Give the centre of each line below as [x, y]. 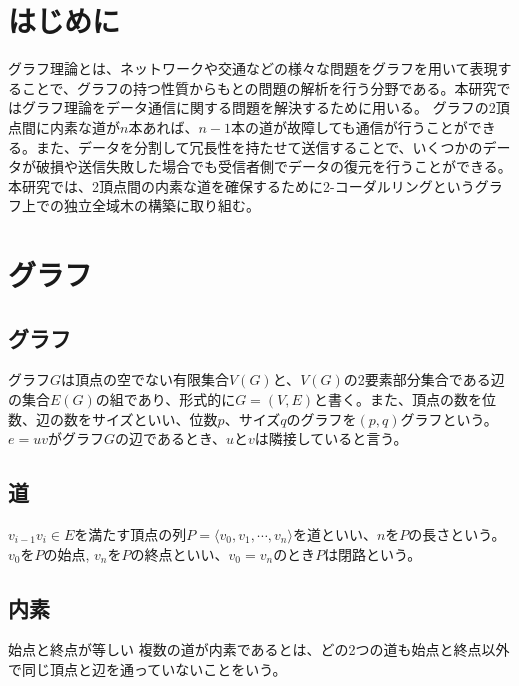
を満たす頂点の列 [130, 534]
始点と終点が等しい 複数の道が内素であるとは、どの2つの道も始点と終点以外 [259, 649]
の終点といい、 [179, 553]
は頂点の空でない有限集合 [145, 379]
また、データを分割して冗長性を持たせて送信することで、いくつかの [259, 146]
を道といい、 [334, 534]
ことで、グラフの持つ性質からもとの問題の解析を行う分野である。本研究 [259, 87]
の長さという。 [457, 534]
